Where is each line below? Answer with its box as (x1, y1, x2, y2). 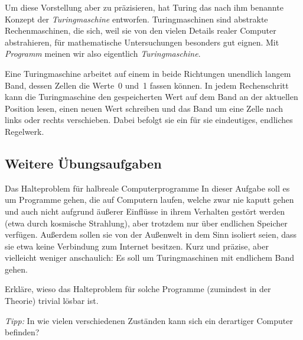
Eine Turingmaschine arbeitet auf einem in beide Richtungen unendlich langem (5, 67, 291, 79)
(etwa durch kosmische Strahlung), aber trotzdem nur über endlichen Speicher (5, 216, 288, 229)
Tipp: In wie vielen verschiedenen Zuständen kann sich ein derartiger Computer (5, 314, 293, 326)
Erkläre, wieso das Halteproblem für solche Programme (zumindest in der (5, 283, 271, 295)
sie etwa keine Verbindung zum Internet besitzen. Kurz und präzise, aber (5, 239, 269, 252)
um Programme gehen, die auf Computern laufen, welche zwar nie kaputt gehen (5, 193, 294, 206)
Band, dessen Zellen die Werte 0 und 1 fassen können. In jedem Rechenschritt (5, 79, 289, 91)
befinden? (5, 326, 40, 338)
